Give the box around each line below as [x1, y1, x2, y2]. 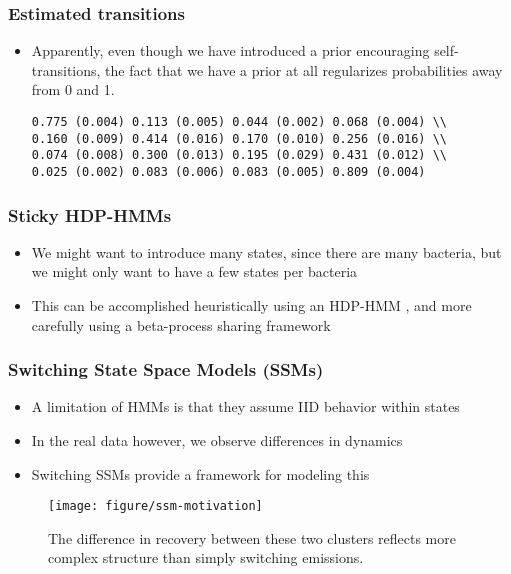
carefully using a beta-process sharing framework [31, 314, 331, 335]
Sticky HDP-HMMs [8, 202, 172, 227]
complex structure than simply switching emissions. [48, 547, 364, 568]
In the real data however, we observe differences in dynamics [31, 430, 403, 451]
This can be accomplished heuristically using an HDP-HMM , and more [31, 295, 472, 316]
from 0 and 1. [31, 79, 115, 100]
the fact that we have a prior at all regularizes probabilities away [105, 59, 503, 80]
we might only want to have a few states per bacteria [31, 261, 358, 282]
